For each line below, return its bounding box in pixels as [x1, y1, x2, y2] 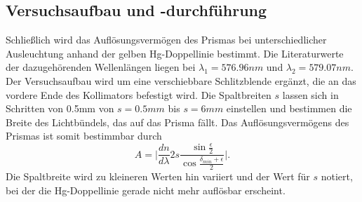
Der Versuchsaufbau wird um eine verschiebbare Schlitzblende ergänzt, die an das [6, 73, 356, 88]
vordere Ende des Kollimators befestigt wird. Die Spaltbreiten [6, 87, 271, 102]
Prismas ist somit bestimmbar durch [6, 128, 162, 143]
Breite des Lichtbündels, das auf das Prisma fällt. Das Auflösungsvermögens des [6, 114, 349, 129]
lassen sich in [282, 87, 339, 102]
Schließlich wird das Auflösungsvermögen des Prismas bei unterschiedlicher [6, 32, 327, 47]
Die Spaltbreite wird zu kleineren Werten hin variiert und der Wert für [6, 168, 310, 183]
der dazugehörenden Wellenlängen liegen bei [6, 60, 196, 74]
